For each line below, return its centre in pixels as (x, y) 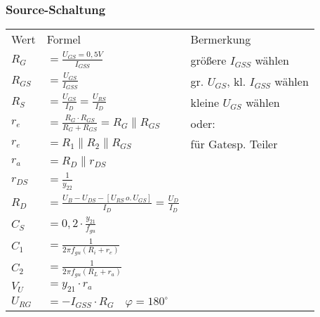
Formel (64, 39)
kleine (205, 102)
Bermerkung (221, 39)
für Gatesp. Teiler (234, 144)
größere (208, 60)
